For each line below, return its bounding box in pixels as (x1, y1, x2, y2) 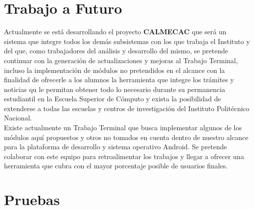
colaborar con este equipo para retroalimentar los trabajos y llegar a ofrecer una (4, 151, 244, 161)
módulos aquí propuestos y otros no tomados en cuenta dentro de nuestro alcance (4, 132, 249, 142)
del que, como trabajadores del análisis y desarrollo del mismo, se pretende (4, 46, 228, 56)
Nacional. (4, 113, 32, 123)
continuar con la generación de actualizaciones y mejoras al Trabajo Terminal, (4, 55, 238, 65)
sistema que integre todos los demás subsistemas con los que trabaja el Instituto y (4, 36, 250, 46)
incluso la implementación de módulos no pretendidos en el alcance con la (4, 65, 225, 75)
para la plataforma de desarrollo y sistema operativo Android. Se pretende (4, 141, 227, 152)
